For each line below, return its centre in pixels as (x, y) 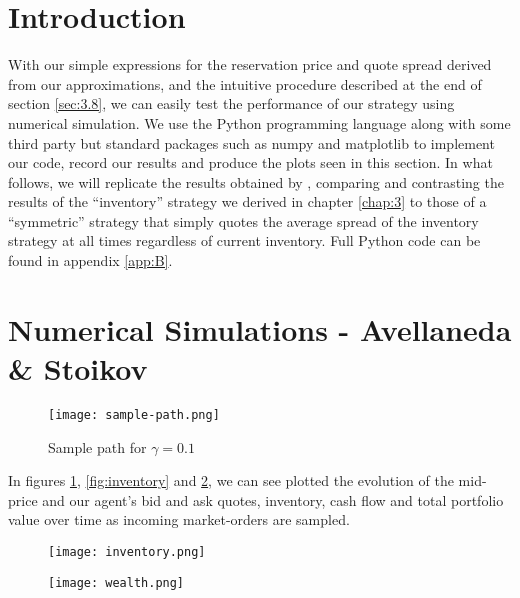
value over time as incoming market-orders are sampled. (179, 519)
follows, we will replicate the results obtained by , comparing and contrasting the (256, 181)
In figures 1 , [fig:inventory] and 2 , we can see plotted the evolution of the (231, 480)
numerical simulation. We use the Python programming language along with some (259, 122)
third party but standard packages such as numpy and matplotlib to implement (251, 142)
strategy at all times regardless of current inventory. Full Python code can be (244, 240)
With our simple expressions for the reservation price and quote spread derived (250, 64)
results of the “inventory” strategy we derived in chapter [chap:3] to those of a (247, 201)
